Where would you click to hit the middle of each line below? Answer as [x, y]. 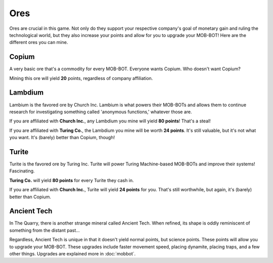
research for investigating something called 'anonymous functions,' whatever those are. [101, 112]
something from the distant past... [45, 230]
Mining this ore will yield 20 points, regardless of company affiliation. [81, 78]
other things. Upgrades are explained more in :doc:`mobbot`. [73, 254]
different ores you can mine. [39, 42]
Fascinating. [22, 171]
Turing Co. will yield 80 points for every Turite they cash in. [72, 180]
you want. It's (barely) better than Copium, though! [62, 138]
